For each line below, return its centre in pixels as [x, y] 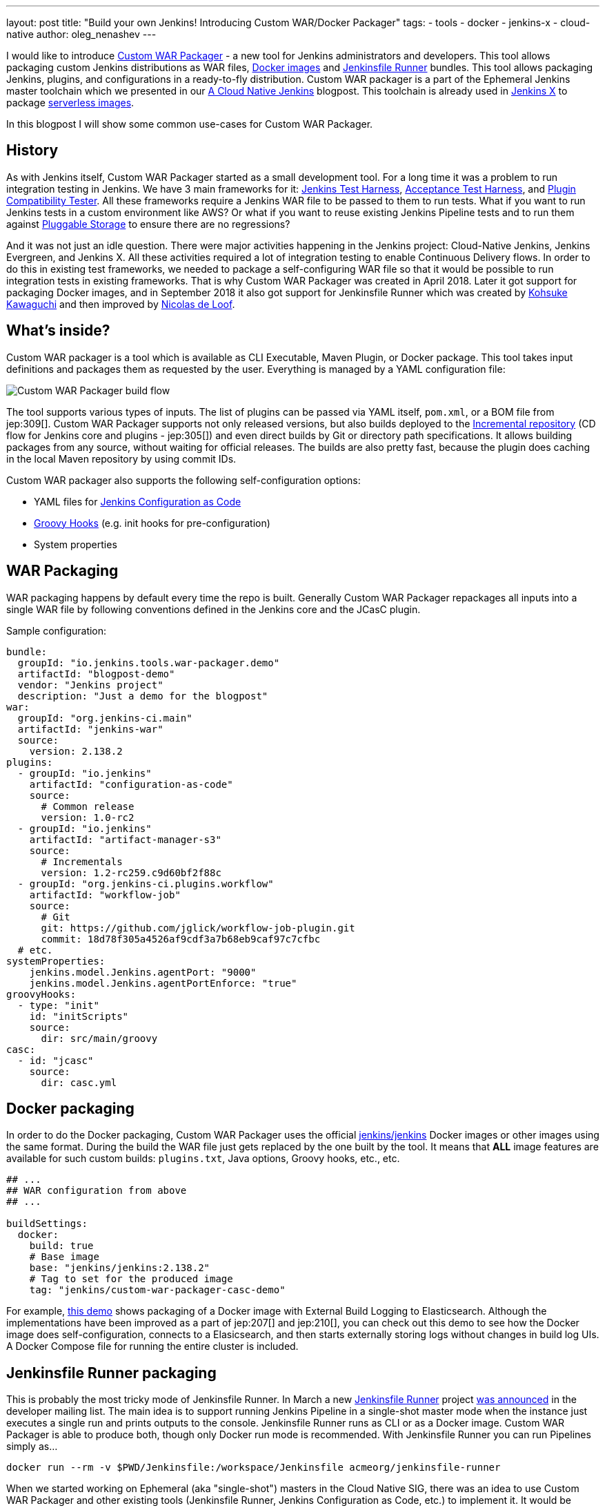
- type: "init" [58, 1005]
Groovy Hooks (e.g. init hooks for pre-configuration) [152, 523]
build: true [61, 1246]
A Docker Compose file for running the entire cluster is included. [152, 1346]
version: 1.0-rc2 [88, 817]
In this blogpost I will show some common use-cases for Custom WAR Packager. [190, 124]
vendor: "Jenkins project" [90, 685]
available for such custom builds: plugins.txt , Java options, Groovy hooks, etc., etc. [203, 1159]
